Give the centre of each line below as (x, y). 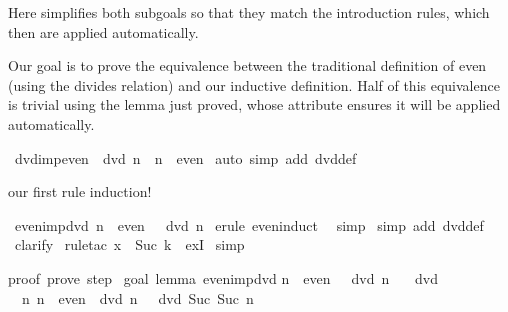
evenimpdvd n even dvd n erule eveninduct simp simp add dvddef (249, 224)
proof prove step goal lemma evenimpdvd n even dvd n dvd (223, 277)
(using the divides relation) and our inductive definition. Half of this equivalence (254, 84)
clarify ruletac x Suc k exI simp (129, 244)
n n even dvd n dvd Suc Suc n (137, 297)
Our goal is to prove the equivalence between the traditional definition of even (247, 65)
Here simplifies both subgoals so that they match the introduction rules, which (249, 12)
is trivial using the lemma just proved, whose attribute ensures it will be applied (254, 104)
